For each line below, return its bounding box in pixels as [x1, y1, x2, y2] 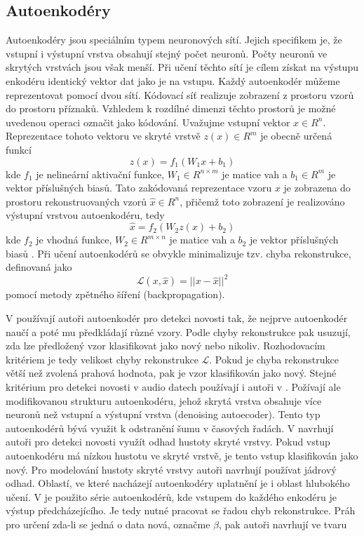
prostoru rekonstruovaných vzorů [6, 194, 147, 208]
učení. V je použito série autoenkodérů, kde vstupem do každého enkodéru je [6, 489, 337, 504]
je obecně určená [260, 128, 332, 143]
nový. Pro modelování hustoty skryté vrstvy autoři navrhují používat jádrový [6, 462, 337, 476]
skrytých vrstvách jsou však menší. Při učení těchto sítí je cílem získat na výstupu [6, 60, 358, 74]
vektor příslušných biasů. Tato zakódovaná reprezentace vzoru [6, 180, 272, 195]
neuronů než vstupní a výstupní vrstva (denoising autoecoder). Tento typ [6, 407, 321, 422]
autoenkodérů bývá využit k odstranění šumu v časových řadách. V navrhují [6, 420, 334, 435]
